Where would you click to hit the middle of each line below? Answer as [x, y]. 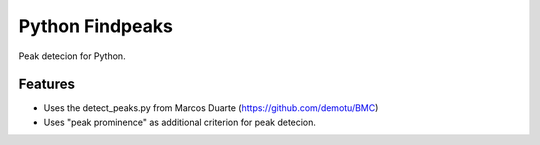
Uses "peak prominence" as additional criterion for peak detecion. [180, 122]
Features [46, 84]
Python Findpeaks [96, 26]
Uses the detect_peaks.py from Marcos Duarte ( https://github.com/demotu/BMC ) [211, 108]
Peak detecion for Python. [72, 56]
